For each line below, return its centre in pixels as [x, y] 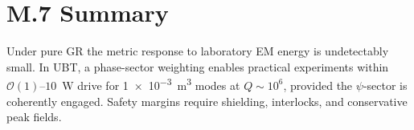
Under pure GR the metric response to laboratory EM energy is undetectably [198, 51]
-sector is [385, 85]
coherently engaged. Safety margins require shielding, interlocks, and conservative [207, 101]
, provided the [318, 85]
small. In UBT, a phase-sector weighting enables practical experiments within [198, 66]
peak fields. [34, 117]
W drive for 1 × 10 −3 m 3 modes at [151, 84]
